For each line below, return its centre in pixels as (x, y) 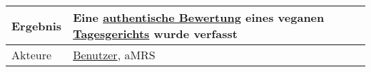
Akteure (32, 55)
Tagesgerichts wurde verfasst (155, 34)
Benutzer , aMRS (114, 55)
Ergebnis (37, 25)
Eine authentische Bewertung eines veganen (199, 17)
